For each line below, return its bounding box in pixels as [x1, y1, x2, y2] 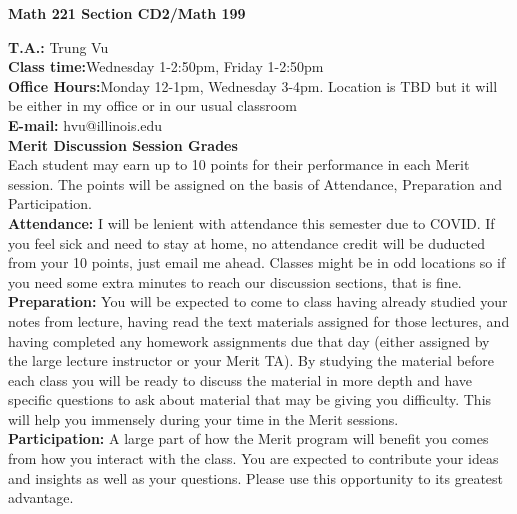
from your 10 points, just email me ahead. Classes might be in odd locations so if [8, 252, 506, 273]
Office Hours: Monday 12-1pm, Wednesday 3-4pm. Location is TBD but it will [8, 75, 498, 96]
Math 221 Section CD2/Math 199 [8, 3, 246, 23]
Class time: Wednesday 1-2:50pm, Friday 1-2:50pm [8, 56, 324, 77]
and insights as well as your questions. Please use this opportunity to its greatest [8, 467, 504, 488]
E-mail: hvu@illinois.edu [8, 114, 163, 135]
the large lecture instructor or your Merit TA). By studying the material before [8, 350, 495, 371]
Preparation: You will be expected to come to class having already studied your [8, 291, 508, 312]
